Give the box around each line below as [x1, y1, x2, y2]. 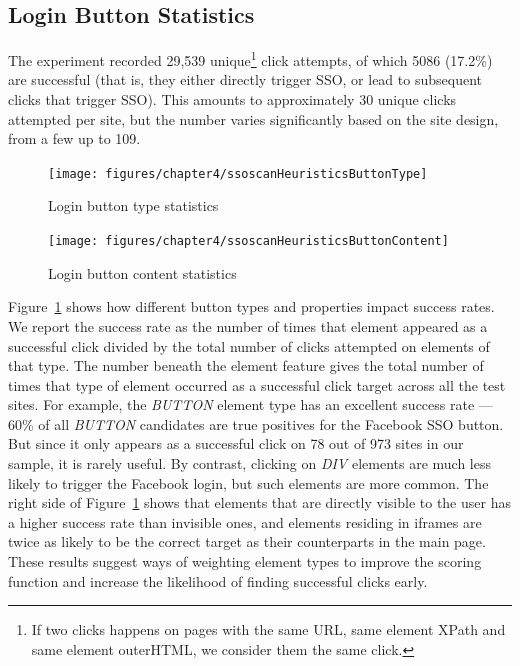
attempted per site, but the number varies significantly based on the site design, [8, 108, 499, 129]
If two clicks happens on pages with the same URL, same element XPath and [31, 619, 506, 640]
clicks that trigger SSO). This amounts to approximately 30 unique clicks [8, 89, 457, 110]
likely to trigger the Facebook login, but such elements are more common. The [8, 472, 489, 493]
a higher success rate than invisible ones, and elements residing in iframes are [8, 511, 482, 532]
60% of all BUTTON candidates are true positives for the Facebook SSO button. [8, 413, 504, 434]
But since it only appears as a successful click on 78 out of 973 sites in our [8, 433, 464, 454]
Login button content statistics [48, 262, 237, 283]
